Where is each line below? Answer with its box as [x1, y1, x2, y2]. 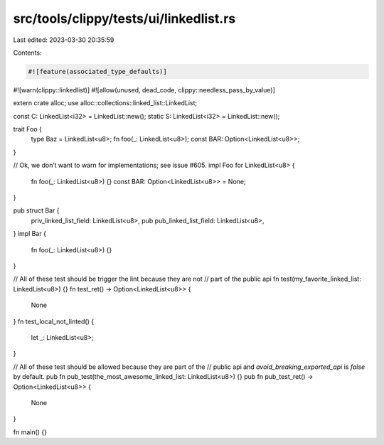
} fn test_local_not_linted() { [13, 317, 95, 326]
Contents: [13, 48, 42, 57]
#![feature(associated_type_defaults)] [28, 68, 167, 75]
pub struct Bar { [13, 206, 60, 215]
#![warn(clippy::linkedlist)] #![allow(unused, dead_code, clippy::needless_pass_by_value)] [13, 85, 275, 94]
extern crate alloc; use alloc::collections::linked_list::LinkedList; [13, 99, 198, 107]
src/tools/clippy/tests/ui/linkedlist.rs [13, 11, 236, 26]
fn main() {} [13, 427, 48, 436]
